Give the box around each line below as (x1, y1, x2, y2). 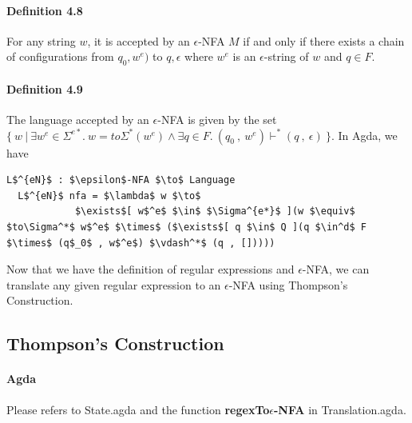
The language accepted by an (6, 110, 149, 127)
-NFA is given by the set (157, 110, 277, 127)
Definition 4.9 (6, 80, 83, 97)
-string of (263, 48, 309, 65)
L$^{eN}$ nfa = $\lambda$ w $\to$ (18, 190, 201, 202)
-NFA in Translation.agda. (273, 401, 406, 417)
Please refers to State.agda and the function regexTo (6, 401, 270, 417)
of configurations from (6, 48, 114, 65)
